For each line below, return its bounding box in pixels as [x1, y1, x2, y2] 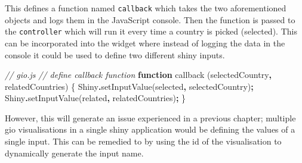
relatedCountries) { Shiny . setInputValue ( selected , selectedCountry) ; [5, 80, 254, 92]
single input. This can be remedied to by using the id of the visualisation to [5, 135, 282, 148]
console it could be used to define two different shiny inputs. [5, 48, 225, 61]
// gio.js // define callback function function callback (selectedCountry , [5, 68, 272, 81]
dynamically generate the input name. [5, 146, 144, 159]
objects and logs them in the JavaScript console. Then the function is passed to [5, 13, 295, 26]
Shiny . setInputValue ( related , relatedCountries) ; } [5, 92, 186, 104]
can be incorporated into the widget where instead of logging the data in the [5, 36, 285, 49]
